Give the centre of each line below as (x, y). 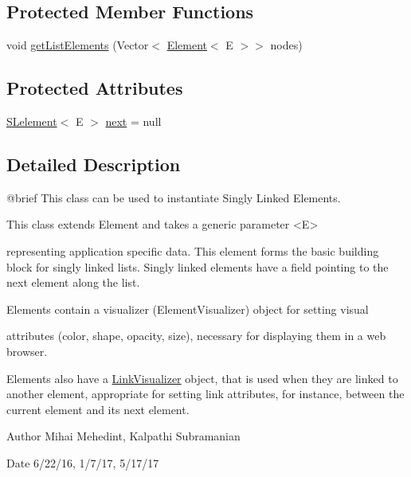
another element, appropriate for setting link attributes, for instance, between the (205, 394)
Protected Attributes (95, 88)
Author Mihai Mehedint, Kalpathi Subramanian (123, 436)
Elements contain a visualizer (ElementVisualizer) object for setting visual (188, 309)
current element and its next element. (98, 409)
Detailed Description (94, 164)
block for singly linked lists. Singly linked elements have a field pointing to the (198, 266)
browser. (27, 351)
